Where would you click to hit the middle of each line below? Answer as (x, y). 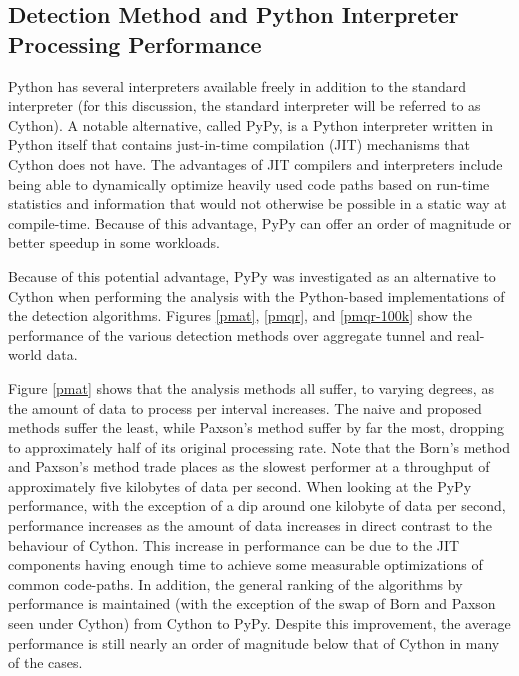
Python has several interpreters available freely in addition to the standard (237, 85)
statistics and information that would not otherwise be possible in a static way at (257, 203)
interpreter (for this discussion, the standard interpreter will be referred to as (244, 105)
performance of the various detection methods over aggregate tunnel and (230, 334)
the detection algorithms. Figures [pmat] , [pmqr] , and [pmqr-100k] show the (240, 315)
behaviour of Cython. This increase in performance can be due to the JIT (234, 544)
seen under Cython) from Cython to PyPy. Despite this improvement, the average (259, 623)
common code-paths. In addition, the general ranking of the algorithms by (235, 583)
